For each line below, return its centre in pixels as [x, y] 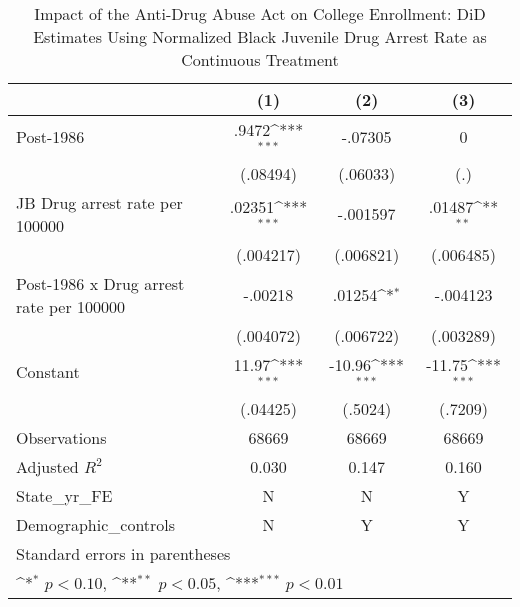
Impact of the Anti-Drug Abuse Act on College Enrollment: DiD [260, 13]
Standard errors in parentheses [123, 553]
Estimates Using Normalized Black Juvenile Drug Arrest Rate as [260, 36]
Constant [48, 372]
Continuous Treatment [260, 59]
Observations [61, 437]
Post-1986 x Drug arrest [100, 283]
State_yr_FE [64, 495]
